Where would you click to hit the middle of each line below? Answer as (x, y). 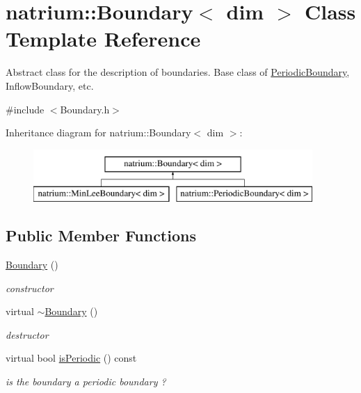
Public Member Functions (101, 235)
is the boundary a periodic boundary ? (86, 382)
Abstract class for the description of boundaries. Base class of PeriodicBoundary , (178, 72)
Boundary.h (85, 109)
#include (25, 109)
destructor (27, 334)
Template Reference (103, 39)
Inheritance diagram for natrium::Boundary (98, 133)
